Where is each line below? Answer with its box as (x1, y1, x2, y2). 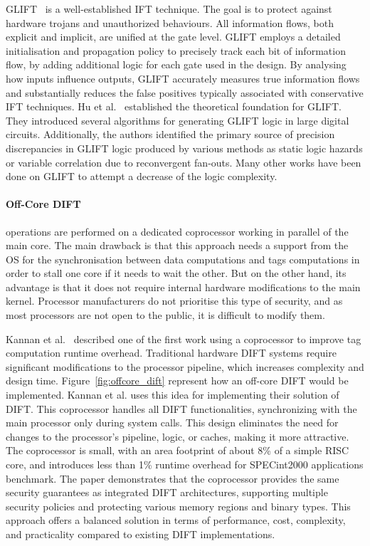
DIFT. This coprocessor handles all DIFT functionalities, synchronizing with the (6, 401, 357, 416)
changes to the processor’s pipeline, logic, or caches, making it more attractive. (6, 429, 349, 443)
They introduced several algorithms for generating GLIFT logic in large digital (6, 112, 349, 127)
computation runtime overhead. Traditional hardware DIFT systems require (6, 345, 337, 360)
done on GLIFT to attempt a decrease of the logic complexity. (6, 169, 277, 184)
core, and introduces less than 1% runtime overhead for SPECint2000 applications (6, 457, 364, 472)
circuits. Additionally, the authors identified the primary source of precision (6, 127, 335, 142)
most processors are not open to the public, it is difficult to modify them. (6, 308, 325, 322)
